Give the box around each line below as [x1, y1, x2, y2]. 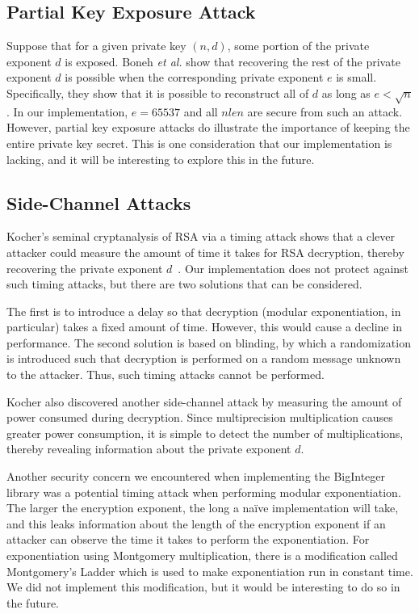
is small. [336, 69, 377, 86]
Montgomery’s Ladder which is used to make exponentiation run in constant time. [6, 562, 413, 579]
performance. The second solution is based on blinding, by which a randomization [6, 334, 411, 351]
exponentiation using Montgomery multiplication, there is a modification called [6, 547, 398, 564]
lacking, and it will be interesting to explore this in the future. [6, 150, 315, 167]
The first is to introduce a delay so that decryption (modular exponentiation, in [6, 302, 401, 319]
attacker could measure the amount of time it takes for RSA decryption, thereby [6, 243, 404, 260]
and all [183, 103, 218, 120]
